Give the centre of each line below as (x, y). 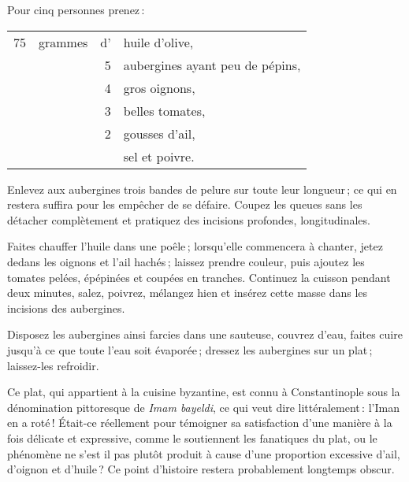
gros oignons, (159, 87)
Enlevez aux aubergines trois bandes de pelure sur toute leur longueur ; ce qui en (202, 189)
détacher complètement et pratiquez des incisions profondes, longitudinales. (189, 219)
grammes (63, 42)
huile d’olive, (158, 42)
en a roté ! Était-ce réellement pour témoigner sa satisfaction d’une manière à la (200, 423)
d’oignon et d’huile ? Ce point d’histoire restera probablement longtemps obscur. (201, 469)
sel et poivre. (159, 156)
